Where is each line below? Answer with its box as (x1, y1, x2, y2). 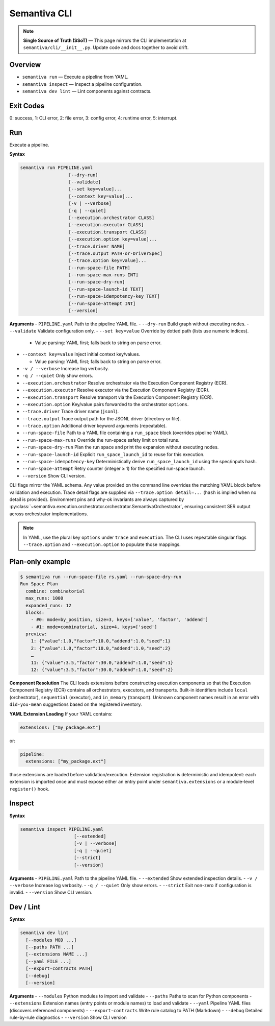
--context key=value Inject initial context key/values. (22, 351, 141, 357)
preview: (25, 631, 47, 637)
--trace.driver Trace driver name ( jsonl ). (22, 409, 119, 415)
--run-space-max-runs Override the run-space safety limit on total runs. (22, 437, 180, 443)
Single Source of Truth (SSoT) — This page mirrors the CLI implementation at (23, 37, 187, 43)
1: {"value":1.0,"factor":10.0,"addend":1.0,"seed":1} (31, 638, 171, 644)
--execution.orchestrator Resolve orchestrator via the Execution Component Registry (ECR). (22, 379, 228, 386)
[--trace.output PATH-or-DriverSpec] (68, 250, 163, 256)
